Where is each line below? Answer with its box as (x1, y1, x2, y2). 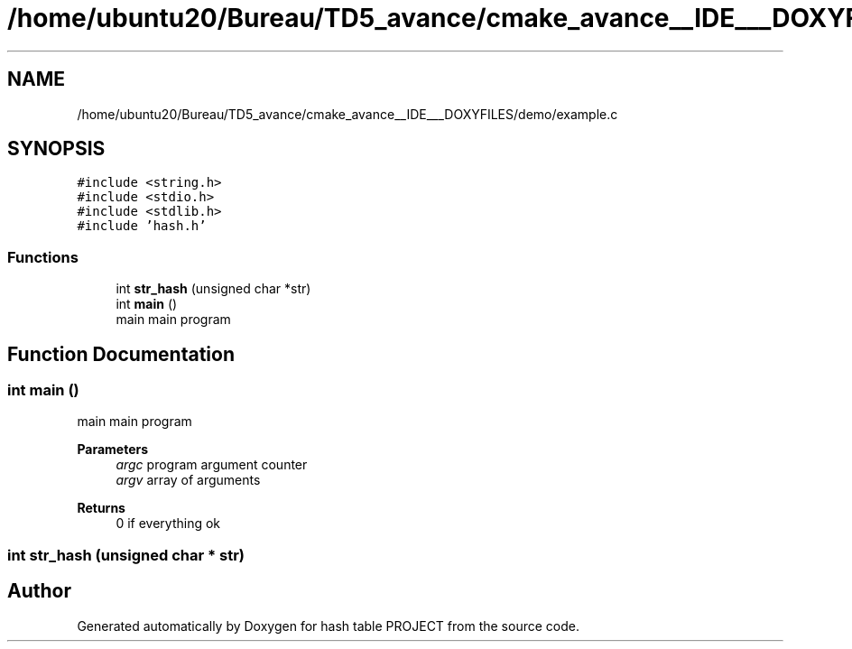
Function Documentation (7, 342, 235, 366)
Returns (77, 500, 125, 516)
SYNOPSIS (7, 137, 106, 161)
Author (7, 579, 71, 603)
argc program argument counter (116, 457, 308, 473)
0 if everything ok (116, 515, 220, 532)
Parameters (77, 441, 149, 458)
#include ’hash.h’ (77, 218, 207, 234)
